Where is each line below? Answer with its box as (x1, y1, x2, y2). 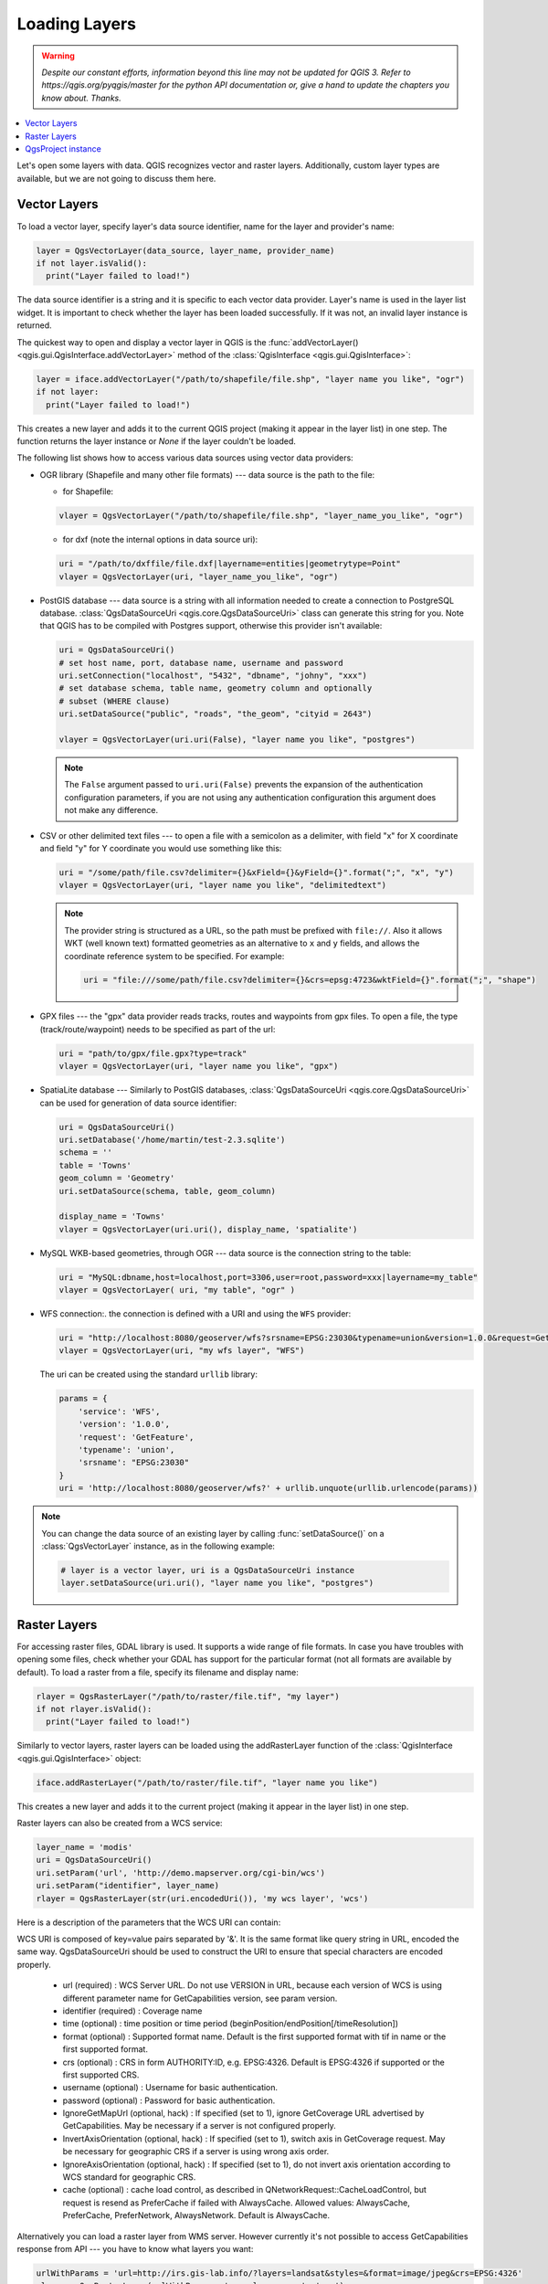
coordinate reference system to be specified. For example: (64, 950, 285, 961)
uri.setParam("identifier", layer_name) (36, 1880, 219, 1891)
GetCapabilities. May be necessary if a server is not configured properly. (62, 2120, 337, 2131)
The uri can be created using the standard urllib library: (39, 1369, 258, 1380)
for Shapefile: (62, 486, 114, 497)
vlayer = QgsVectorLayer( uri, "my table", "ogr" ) (58, 1285, 296, 1295)
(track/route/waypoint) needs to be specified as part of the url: (39, 1023, 276, 1034)
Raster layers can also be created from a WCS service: (16, 1818, 223, 1829)
